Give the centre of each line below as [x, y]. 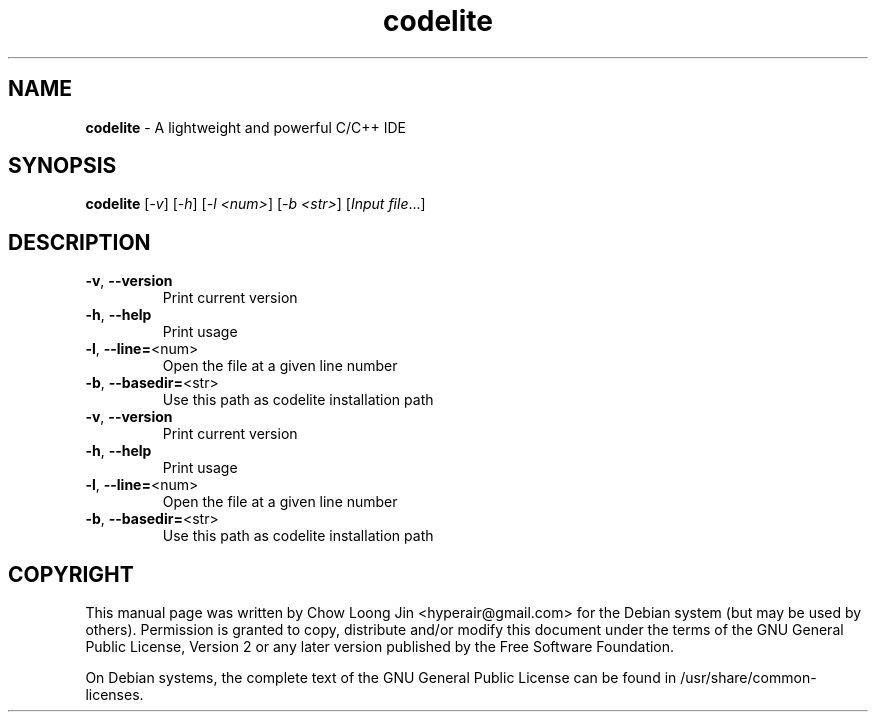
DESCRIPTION [79, 242]
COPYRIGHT [71, 574]
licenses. [114, 695]
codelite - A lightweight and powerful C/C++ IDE [246, 127]
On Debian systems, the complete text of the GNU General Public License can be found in [381, 678]
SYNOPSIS [62, 166]
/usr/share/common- [748, 678]
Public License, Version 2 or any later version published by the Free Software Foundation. [380, 647]
